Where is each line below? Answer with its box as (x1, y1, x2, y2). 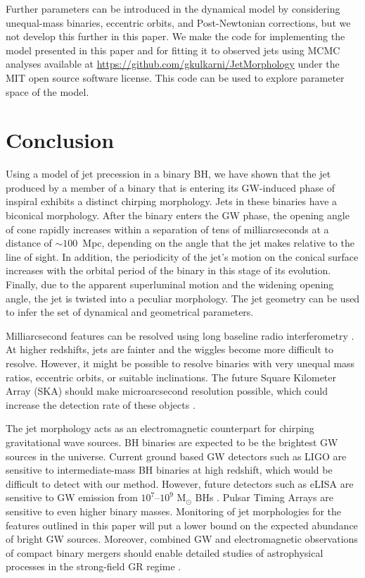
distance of (6, 235, 52, 250)
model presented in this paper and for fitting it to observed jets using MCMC (6, 42, 340, 57)
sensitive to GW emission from (6, 490, 138, 505)
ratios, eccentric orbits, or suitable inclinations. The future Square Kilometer (6, 369, 336, 384)
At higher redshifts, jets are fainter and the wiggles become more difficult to (6, 342, 333, 357)
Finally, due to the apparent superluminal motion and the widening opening (6, 277, 334, 292)
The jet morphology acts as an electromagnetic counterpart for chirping (6, 421, 314, 436)
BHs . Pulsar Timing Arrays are (195, 490, 333, 505)
